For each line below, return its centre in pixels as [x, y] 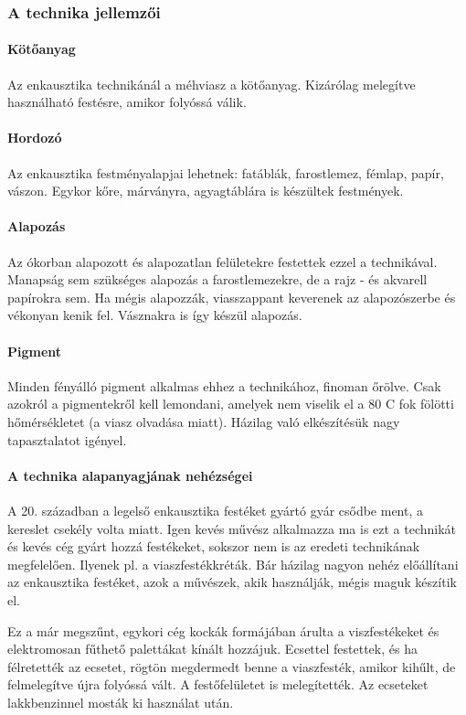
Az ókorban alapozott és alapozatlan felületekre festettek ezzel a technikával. [222, 261]
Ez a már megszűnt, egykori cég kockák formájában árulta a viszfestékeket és [223, 630]
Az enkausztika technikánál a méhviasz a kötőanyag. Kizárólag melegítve [212, 84]
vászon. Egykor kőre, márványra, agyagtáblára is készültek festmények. [206, 191]
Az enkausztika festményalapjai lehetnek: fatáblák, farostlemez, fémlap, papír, [226, 172]
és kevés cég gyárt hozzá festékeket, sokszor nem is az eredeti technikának [214, 546]
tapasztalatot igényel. [67, 439]
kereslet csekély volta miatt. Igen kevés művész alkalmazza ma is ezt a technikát [232, 528]
